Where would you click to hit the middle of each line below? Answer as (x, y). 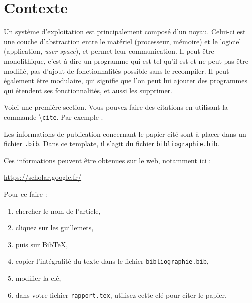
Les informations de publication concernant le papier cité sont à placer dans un (125, 134)
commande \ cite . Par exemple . (54, 117)
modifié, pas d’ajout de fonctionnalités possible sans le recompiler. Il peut (117, 71)
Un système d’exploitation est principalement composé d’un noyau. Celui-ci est (125, 32)
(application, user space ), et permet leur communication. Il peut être (109, 51)
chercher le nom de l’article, (58, 210)
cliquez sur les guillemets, (55, 227)
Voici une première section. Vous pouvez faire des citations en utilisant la (116, 107)
